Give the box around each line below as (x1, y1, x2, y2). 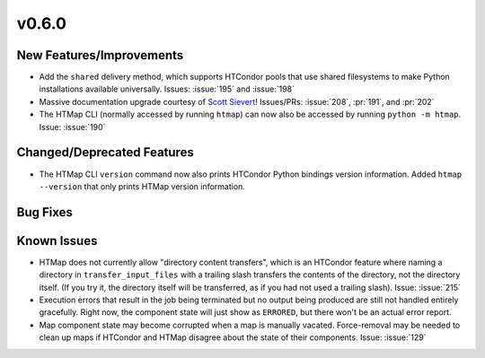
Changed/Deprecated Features (16, 144, 195, 161)
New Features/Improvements (16, 48, 184, 63)
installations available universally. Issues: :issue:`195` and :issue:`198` (39, 83, 295, 94)
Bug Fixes (16, 205, 74, 220)
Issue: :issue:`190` (39, 121, 106, 132)
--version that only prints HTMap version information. (39, 180, 246, 192)
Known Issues (16, 233, 98, 249)
